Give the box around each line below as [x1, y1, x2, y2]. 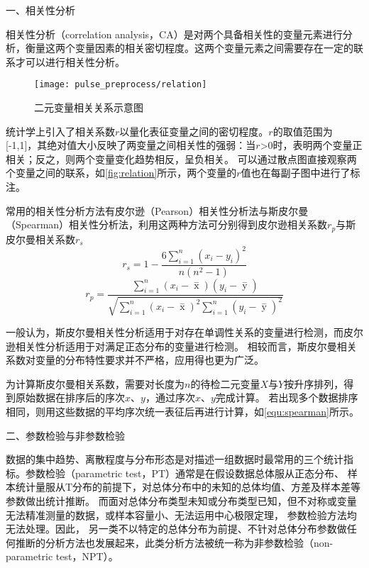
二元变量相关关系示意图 [34, 100, 143, 115]
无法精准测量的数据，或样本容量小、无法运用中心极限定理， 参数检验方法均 [6, 507, 357, 522]
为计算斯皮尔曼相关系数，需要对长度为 [6, 376, 184, 391]
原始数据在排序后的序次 [15, 390, 125, 405]
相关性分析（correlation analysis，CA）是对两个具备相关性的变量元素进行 [6, 26, 343, 41]
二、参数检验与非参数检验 [6, 428, 125, 442]
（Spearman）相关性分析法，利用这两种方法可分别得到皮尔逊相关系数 [6, 217, 328, 232]
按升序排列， [284, 376, 344, 391]
